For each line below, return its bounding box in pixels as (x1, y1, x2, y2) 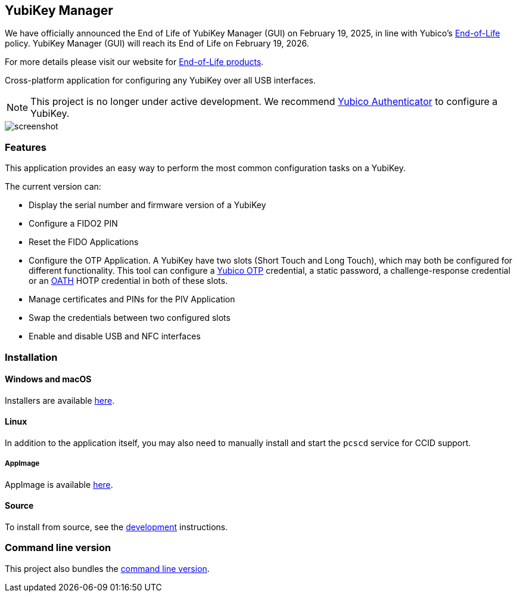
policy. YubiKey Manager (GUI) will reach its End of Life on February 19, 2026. (5, 38, 309, 49)
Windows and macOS (5, 374, 92, 385)
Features (5, 141, 46, 153)
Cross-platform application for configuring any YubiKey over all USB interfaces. (5, 75, 316, 86)
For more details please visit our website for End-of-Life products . (5, 57, 264, 67)
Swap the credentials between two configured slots (29, 313, 231, 323)
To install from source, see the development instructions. (5, 521, 228, 532)
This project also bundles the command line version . (5, 563, 210, 574)
